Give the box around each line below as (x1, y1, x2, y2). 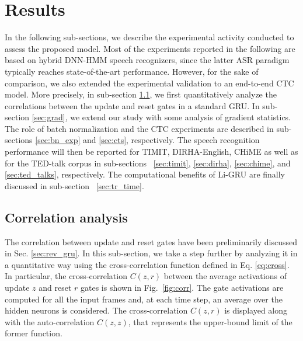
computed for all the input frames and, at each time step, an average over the (5, 293, 283, 305)
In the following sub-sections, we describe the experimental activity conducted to (5, 31, 294, 43)
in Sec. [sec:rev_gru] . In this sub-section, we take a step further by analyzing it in (5, 247, 298, 259)
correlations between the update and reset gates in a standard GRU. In (5, 99, 260, 112)
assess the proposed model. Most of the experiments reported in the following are (5, 42, 295, 54)
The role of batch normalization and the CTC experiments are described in (5, 122, 274, 134)
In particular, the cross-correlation (5, 270, 127, 282)
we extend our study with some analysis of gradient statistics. (70, 111, 291, 123)
